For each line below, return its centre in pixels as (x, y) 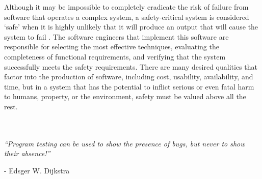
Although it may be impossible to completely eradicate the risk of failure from (126, 7)
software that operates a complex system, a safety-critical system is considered (127, 17)
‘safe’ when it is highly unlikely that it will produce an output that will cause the (131, 27)
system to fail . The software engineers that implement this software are (116, 36)
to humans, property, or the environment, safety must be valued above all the (125, 96)
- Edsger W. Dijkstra (37, 170)
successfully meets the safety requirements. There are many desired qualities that (131, 66)
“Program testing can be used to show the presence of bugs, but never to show (125, 143)
